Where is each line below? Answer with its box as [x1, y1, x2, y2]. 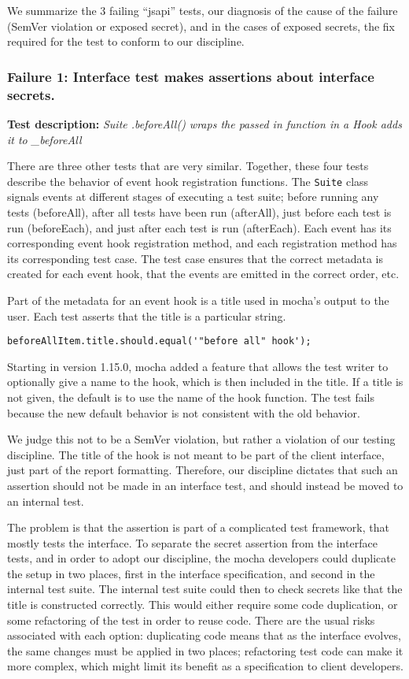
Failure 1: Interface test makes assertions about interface [7, 66, 374, 86]
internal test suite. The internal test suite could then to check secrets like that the [7, 581, 403, 597]
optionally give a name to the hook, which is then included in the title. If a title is [7, 373, 403, 390]
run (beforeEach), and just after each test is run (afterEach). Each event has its [7, 219, 392, 236]
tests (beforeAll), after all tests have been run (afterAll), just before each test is [7, 203, 392, 220]
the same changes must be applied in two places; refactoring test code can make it [7, 642, 403, 659]
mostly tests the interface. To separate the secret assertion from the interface [7, 534, 378, 551]
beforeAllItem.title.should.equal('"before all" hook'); [7, 336, 311, 347]
